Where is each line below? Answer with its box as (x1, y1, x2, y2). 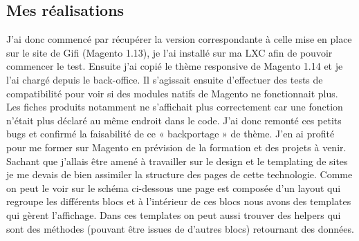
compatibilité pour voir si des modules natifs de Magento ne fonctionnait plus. (6, 86, 338, 100)
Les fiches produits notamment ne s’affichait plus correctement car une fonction (6, 99, 343, 114)
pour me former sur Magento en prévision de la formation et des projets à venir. (6, 139, 347, 154)
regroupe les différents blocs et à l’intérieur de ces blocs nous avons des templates (6, 194, 351, 209)
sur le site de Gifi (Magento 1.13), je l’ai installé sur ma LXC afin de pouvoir (6, 45, 333, 59)
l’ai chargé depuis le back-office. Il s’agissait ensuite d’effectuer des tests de (6, 72, 323, 86)
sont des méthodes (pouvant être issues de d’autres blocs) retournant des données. (6, 221, 354, 235)
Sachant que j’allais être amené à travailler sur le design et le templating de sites (6, 153, 348, 168)
